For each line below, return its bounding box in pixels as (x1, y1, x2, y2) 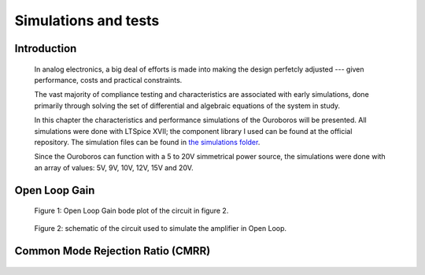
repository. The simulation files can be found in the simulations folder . (34, 137, 261, 147)
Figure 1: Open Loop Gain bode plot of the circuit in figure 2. (34, 206, 229, 216)
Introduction (14, 42, 77, 55)
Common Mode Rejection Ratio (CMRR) (14, 244, 211, 258)
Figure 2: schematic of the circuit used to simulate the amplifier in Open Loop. (34, 224, 287, 233)
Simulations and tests (14, 12, 160, 29)
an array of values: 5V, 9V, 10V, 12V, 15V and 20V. (34, 162, 194, 173)
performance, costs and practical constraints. (34, 75, 183, 84)
